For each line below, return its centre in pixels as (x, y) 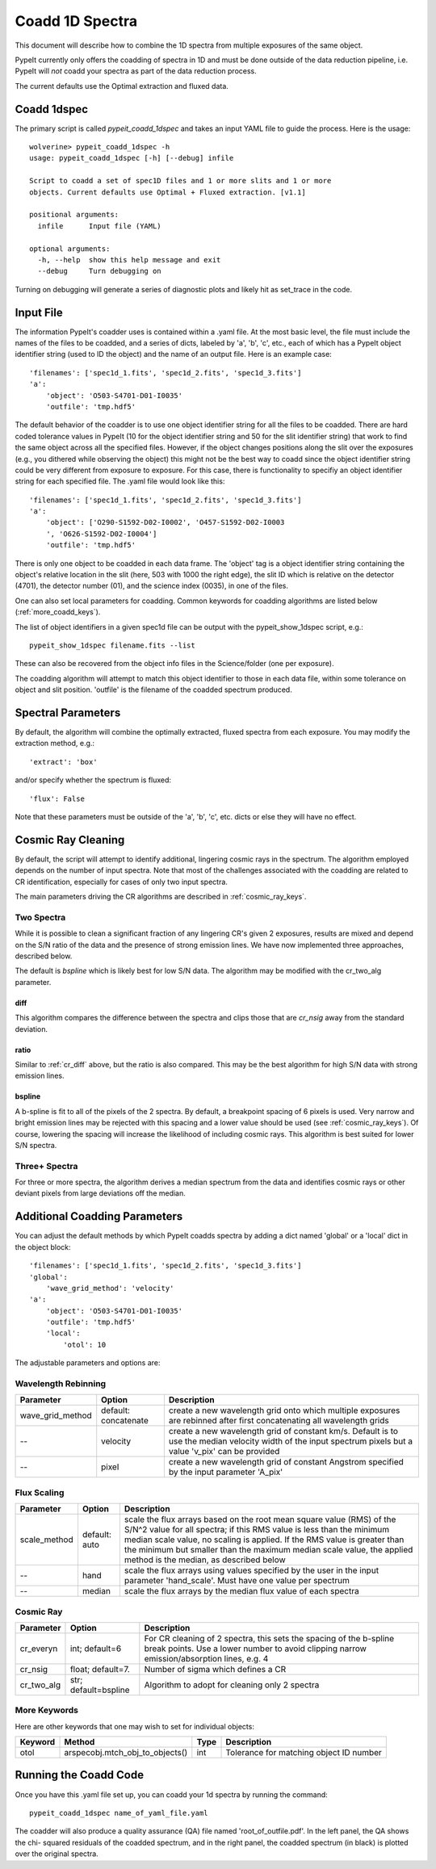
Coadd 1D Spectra (76, 21)
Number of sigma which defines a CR (215, 1669)
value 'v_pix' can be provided (224, 1452)
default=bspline (100, 1690)
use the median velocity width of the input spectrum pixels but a (291, 1441)
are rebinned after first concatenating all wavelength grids (279, 1421)
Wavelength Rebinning (61, 1384)
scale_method (46, 1540)
